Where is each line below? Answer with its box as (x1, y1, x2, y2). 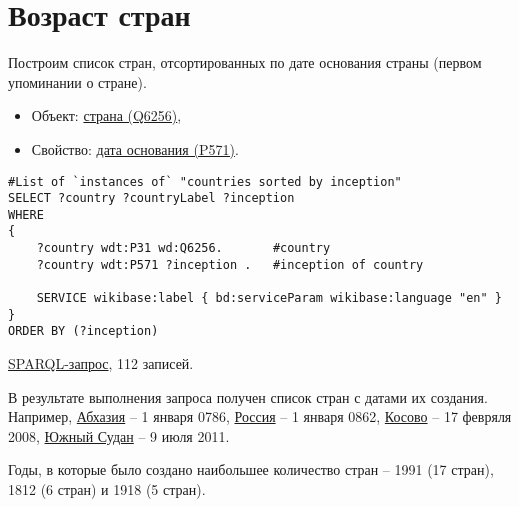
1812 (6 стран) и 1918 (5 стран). (8, 479, 206, 500)
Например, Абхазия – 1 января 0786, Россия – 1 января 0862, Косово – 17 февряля (8, 406, 512, 427)
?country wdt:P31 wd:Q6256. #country (36, 241, 331, 256)
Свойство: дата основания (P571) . (31, 138, 239, 159)
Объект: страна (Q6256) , (31, 105, 182, 126)
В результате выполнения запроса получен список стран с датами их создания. (8, 386, 488, 407)
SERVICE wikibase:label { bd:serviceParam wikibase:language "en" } (36, 291, 502, 306)
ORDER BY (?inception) (8, 324, 159, 339)
